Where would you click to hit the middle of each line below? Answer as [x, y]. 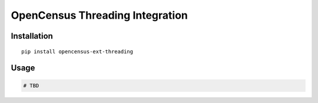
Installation [32, 36]
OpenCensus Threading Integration [99, 15]
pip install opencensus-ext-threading [77, 51]
